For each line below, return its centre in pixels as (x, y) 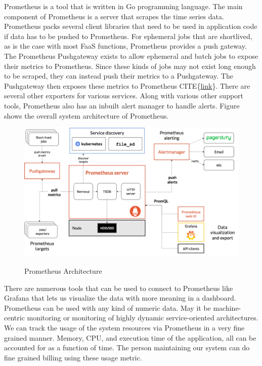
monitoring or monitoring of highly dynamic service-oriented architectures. (143, 318)
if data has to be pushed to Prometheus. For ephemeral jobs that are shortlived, (128, 36)
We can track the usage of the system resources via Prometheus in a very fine (124, 327)
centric (14, 318)
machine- (227, 307)
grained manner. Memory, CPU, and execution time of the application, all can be (130, 337)
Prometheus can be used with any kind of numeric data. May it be (107, 307)
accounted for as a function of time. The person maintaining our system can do (127, 347)
